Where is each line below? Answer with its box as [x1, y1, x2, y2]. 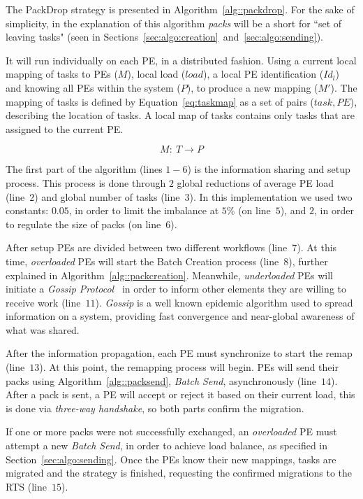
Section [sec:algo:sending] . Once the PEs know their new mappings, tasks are [6, 451, 336, 466]
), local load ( [127, 66, 186, 81]
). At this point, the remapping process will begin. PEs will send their [39, 360, 339, 374]
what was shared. [6, 322, 80, 337]
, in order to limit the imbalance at [68, 203, 219, 218]
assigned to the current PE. [6, 121, 124, 136]
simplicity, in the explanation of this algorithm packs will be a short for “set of [6, 15, 342, 30]
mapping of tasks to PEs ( [6, 66, 118, 81]
